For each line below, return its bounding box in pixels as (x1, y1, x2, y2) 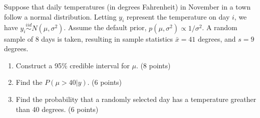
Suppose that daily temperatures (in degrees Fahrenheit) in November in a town (4, 2, 251, 12)
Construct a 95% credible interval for (16, 60, 130, 70)
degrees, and (198, 33, 236, 44)
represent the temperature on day (126, 11, 230, 22)
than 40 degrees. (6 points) (16, 103, 99, 114)
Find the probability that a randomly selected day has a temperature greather (16, 93, 256, 104)
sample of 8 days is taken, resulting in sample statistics (4, 33, 173, 44)
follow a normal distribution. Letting (4, 11, 117, 22)
